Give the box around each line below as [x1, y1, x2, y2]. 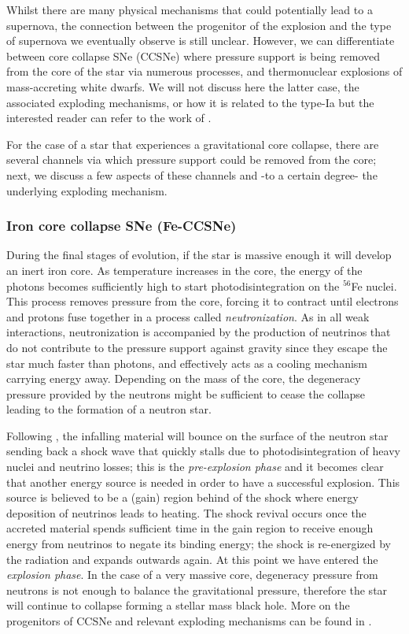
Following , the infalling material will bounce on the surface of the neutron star [6, 427, 389, 443]
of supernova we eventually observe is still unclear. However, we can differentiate [6, 32, 395, 49]
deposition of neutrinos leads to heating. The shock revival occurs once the [6, 504, 367, 521]
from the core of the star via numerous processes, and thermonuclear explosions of [6, 63, 403, 80]
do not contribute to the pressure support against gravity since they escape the [6, 339, 388, 355]
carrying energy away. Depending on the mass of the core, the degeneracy [6, 370, 361, 387]
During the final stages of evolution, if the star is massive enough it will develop [6, 247, 392, 263]
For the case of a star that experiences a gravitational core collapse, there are [6, 135, 379, 152]
